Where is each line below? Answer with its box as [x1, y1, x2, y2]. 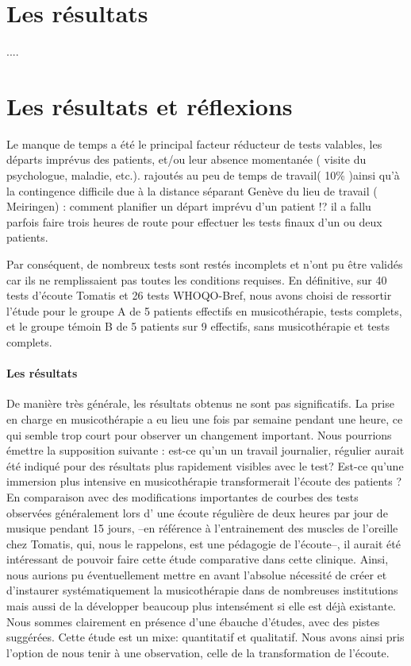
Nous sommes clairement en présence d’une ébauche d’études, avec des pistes [6, 613, 380, 629]
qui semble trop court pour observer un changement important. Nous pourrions [6, 426, 392, 443]
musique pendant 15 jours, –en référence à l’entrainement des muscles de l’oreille [6, 520, 398, 536]
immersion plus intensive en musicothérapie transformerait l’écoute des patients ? [6, 473, 402, 490]
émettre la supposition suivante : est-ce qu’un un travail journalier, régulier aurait [6, 442, 405, 459]
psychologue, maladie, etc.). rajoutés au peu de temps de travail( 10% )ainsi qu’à [6, 167, 400, 184]
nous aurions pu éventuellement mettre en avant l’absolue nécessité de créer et [6, 566, 387, 583]
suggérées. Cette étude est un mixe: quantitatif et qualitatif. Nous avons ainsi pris [6, 629, 405, 645]
